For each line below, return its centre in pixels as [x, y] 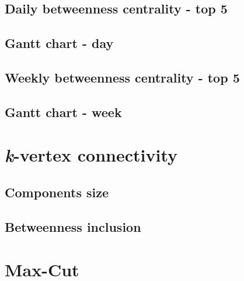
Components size [57, 192]
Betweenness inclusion [73, 226]
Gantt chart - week [63, 112]
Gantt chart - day [59, 43]
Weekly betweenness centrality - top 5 [122, 77]
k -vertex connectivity [91, 155]
